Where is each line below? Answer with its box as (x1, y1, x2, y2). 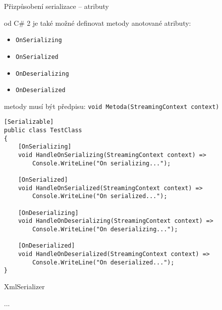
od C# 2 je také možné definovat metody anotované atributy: (4, 17, 191, 28)
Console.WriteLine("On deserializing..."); (32, 226, 178, 233)
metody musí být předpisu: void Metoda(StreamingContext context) (4, 101, 220, 111)
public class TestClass (4, 127, 82, 134)
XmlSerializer (4, 281, 45, 291)
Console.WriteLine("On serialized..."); (32, 193, 167, 200)
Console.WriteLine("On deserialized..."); (32, 258, 174, 266)
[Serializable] (4, 118, 54, 126)
